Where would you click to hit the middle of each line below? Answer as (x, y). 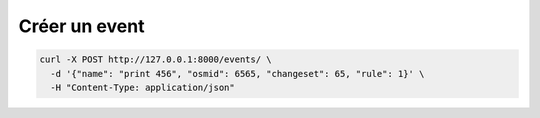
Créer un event (81, 26)
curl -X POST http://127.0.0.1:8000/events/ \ (155, 59)
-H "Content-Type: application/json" (142, 87)
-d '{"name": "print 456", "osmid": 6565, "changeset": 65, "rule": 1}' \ (237, 73)
